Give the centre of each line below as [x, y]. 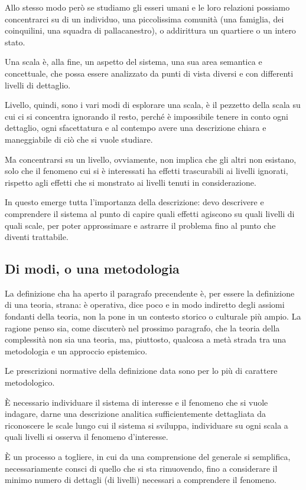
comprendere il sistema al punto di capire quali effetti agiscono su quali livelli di [150, 213]
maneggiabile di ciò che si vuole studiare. [79, 139]
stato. [15, 42]
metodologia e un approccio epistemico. [76, 351]
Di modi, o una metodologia [92, 269]
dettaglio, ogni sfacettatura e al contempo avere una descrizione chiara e [136, 128]
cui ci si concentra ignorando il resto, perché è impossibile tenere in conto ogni [147, 116]
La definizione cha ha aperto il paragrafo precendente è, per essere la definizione [150, 293]
